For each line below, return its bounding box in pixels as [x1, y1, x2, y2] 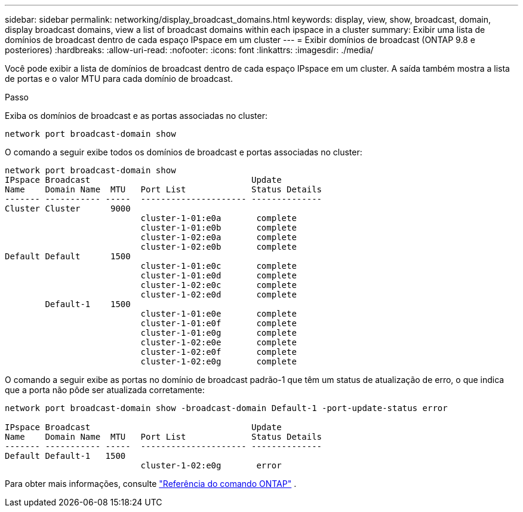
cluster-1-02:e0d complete [140, 290, 297, 299]
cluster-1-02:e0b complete [140, 242, 297, 252]
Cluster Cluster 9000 [5, 204, 131, 213]
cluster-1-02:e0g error [140, 461, 282, 470]
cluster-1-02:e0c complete [140, 280, 297, 290]
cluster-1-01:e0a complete [140, 213, 297, 223]
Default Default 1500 [5, 252, 131, 261]
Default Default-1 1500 [5, 451, 126, 461]
